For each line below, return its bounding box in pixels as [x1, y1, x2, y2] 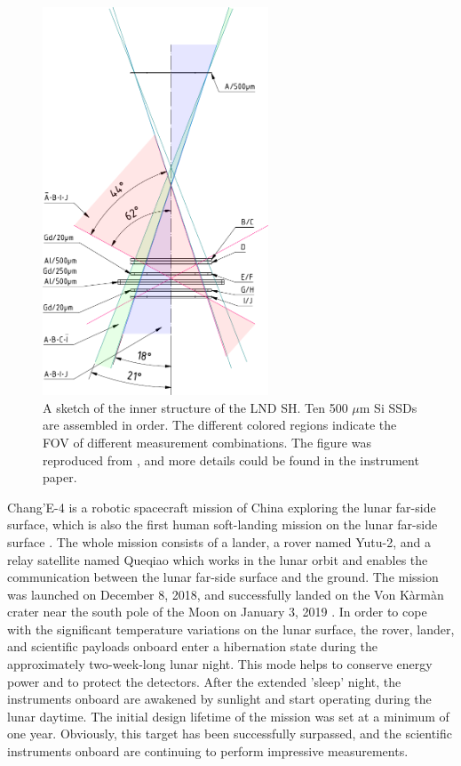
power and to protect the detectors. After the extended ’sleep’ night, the [7, 672, 401, 690]
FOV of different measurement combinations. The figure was [43, 432, 371, 451]
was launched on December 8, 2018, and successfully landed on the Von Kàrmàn [7, 585, 444, 603]
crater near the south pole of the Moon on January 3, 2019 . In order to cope [7, 602, 427, 621]
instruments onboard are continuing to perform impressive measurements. [7, 742, 409, 761]
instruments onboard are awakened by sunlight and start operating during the [7, 689, 432, 708]
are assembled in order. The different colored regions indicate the [43, 415, 397, 434]
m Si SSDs [359, 398, 417, 416]
